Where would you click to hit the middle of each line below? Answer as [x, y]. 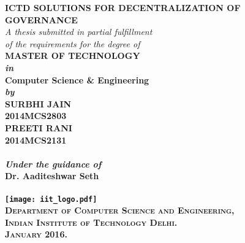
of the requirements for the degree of [73, 43]
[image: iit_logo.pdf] [51, 199]
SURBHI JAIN [38, 103]
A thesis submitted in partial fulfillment [79, 32]
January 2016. [36, 234]
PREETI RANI [39, 127]
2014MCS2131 [36, 140]
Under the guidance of [53, 164]
